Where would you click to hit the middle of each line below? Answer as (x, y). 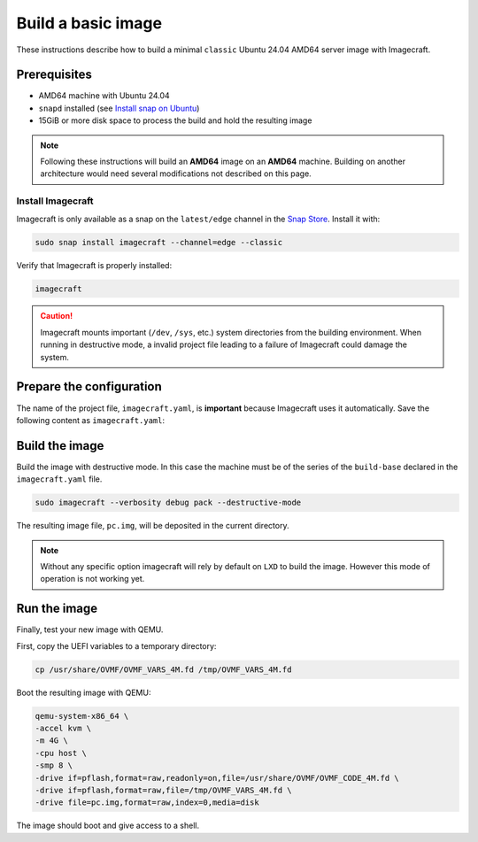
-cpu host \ (61, 753)
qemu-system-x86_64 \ (82, 716)
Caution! (57, 316)
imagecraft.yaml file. (59, 479)
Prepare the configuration (89, 386)
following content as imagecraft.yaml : (91, 420)
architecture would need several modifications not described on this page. (176, 174)
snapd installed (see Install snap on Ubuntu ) (119, 108)
